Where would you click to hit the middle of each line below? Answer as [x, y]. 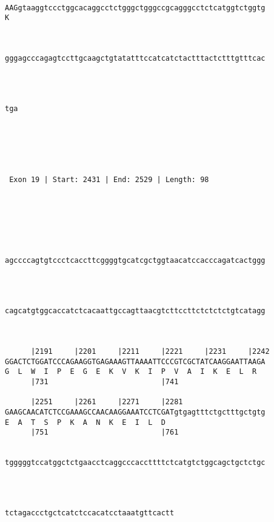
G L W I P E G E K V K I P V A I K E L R [131, 372]
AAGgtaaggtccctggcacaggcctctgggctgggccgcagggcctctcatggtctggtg [135, 8]
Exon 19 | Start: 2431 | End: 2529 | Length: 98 [109, 179]
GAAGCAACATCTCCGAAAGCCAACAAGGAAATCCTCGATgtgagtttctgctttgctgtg [135, 412]
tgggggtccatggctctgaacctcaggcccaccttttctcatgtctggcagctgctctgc [135, 463]
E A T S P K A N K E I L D [85, 422]
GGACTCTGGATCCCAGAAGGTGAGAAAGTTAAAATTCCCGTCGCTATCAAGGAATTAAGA [135, 361]
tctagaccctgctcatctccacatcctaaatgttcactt [90, 513]
